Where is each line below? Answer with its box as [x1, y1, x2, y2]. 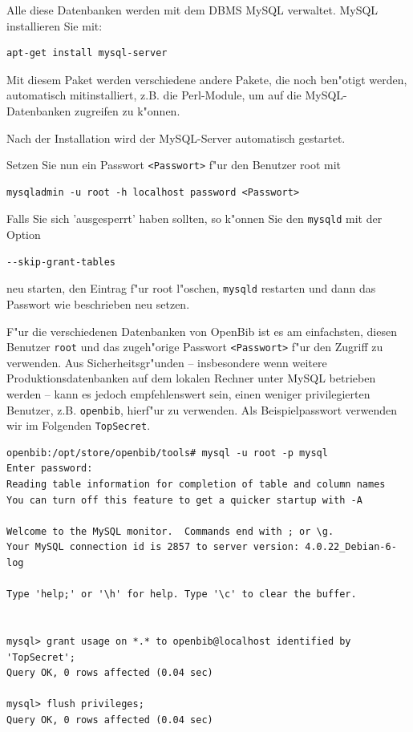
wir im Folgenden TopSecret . [6, 417, 151, 434]
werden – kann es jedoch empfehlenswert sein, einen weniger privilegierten [6, 385, 370, 402]
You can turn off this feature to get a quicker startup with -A [6, 494, 362, 506]
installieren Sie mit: [6, 17, 103, 34]
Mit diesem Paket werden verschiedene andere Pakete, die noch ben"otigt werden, [6, 71, 407, 87]
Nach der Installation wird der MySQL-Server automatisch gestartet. [6, 129, 346, 146]
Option [6, 226, 41, 243]
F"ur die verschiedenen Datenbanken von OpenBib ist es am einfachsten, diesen [6, 322, 397, 339]
